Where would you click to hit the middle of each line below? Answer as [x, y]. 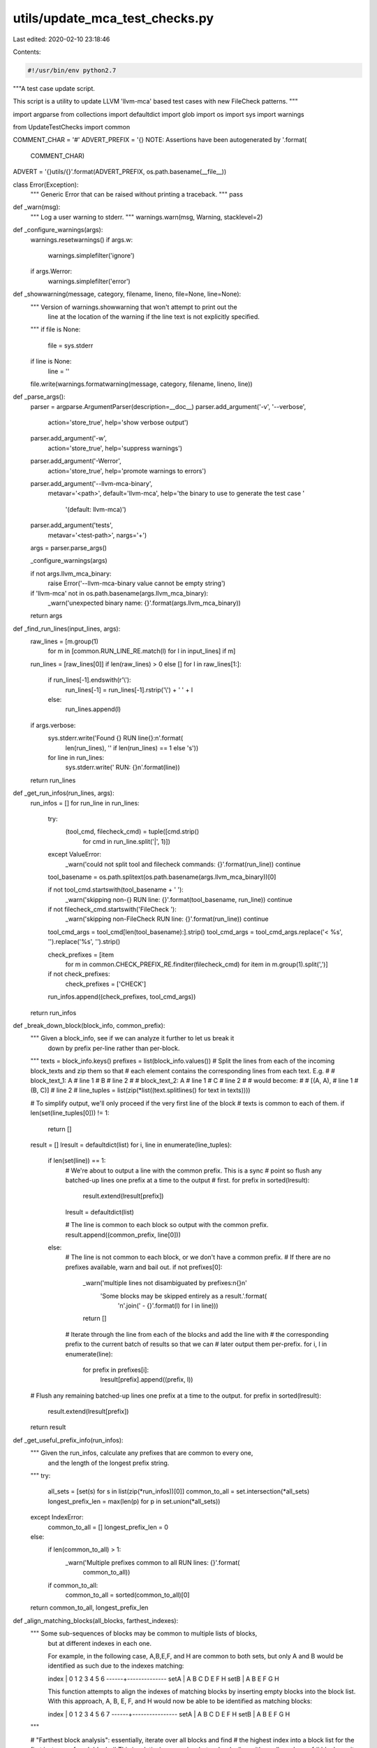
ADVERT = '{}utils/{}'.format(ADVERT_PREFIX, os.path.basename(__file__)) [120, 172]
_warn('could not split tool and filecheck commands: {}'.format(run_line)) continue [183, 864]
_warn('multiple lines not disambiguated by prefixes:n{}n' [165, 1283]
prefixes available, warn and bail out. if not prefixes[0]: [144, 1267]
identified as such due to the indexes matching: [116, 1666]
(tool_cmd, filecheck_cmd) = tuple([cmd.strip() [132, 831]
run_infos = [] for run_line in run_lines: [85, 803]
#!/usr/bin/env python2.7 [72, 70]
